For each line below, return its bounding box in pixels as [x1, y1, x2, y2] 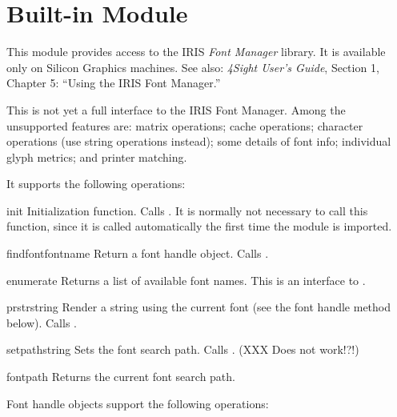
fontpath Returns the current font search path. [6, 368, 235, 385]
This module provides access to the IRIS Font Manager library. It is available [6, 43, 386, 60]
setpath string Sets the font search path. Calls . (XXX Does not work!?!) [6, 341, 359, 358]
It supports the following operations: [6, 175, 186, 192]
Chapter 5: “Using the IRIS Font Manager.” [6, 74, 221, 91]
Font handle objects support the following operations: [6, 395, 269, 411]
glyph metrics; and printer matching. [6, 148, 187, 165]
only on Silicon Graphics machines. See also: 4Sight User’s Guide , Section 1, [6, 58, 379, 75]
